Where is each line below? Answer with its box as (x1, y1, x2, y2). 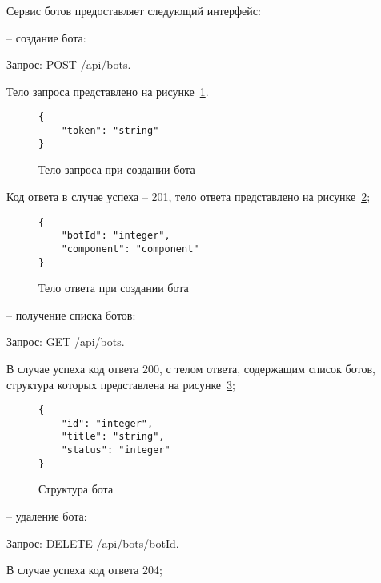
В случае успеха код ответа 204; (6, 561, 162, 578)
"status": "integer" (61, 444, 170, 456)
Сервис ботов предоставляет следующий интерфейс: (6, 2, 261, 18)
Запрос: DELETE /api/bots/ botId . (6, 534, 179, 551)
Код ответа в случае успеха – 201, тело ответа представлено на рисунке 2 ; (6, 187, 371, 204)
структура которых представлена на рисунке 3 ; (6, 376, 235, 392)
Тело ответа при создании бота (38, 279, 189, 296)
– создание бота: (6, 29, 86, 46)
